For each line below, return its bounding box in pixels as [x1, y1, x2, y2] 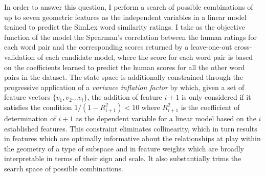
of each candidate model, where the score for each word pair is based [37, 51, 253, 62]
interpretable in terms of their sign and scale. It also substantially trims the [4, 153, 241, 164]
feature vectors [4, 92, 50, 102]
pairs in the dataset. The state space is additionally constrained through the [4, 72, 243, 82]
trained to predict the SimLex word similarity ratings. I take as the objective [4, 21, 245, 32]
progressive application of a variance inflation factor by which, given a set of [4, 81, 245, 92]
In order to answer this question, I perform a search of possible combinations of [4, 2, 253, 12]
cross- [234, 41, 252, 52]
